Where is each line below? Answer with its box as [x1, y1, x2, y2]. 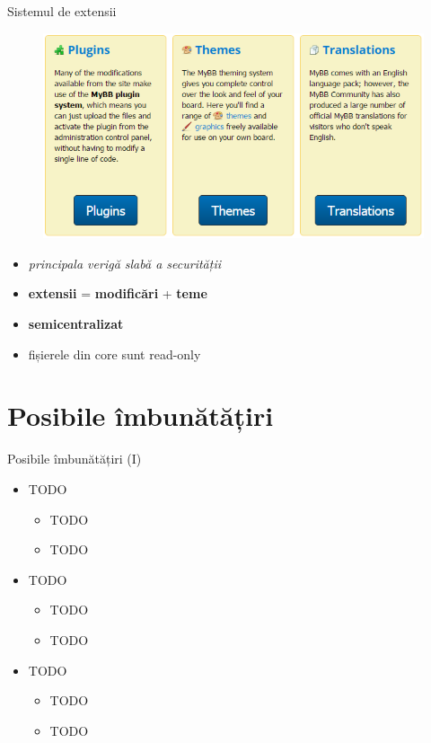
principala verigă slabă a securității [28, 253, 221, 272]
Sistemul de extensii [7, 2, 117, 20]
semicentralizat [28, 314, 124, 333]
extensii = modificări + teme [28, 284, 207, 303]
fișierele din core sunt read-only [28, 344, 201, 363]
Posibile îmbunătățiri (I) [7, 449, 142, 468]
